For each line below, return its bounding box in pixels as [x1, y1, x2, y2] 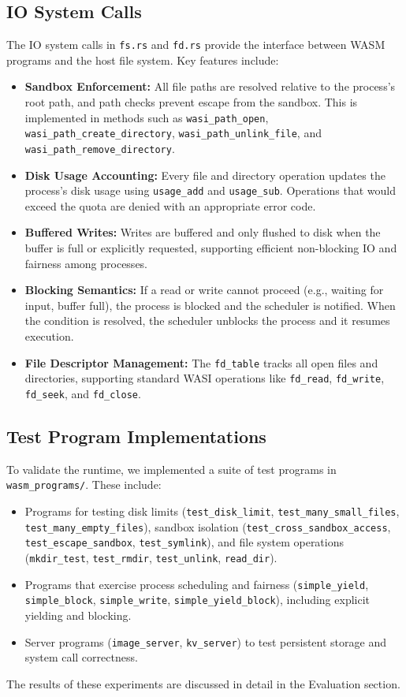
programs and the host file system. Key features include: [6, 51, 279, 68]
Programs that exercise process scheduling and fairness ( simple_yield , [24, 576, 369, 592]
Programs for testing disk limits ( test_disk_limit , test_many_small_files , [24, 503, 400, 520]
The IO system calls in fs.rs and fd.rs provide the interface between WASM [6, 36, 386, 53]
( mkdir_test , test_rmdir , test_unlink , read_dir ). [24, 550, 277, 565]
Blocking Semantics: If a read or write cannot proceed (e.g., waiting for [24, 281, 384, 298]
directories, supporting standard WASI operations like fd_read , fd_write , [24, 370, 385, 386]
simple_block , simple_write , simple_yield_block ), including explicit [24, 591, 371, 608]
